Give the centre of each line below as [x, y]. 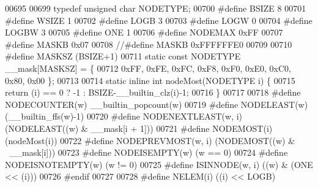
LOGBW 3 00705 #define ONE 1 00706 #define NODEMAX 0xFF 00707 [144, 32]
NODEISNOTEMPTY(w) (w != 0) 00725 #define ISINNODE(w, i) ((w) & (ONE [159, 164]
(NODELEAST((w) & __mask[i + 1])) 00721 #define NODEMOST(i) [139, 128]
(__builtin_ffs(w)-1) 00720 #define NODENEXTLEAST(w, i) [124, 116]
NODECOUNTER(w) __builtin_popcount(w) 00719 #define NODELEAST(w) [157, 104]
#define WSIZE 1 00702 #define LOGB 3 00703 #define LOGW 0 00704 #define [159, 20]
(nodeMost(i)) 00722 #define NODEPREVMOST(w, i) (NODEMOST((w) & [150, 140]
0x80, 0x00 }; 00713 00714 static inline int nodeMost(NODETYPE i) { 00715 [150, 80]
